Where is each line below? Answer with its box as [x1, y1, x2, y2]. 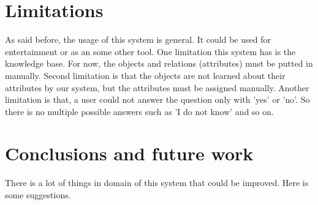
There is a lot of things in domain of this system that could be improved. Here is [5, 176, 309, 189]
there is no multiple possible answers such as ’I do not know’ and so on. [5, 105, 274, 117]
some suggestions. [5, 188, 71, 201]
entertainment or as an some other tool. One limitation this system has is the [5, 45, 296, 58]
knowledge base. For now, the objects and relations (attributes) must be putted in [5, 57, 313, 70]
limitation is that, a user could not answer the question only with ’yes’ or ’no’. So [5, 93, 310, 106]
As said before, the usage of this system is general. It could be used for [5, 33, 271, 46]
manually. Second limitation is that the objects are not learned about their [5, 69, 286, 81]
